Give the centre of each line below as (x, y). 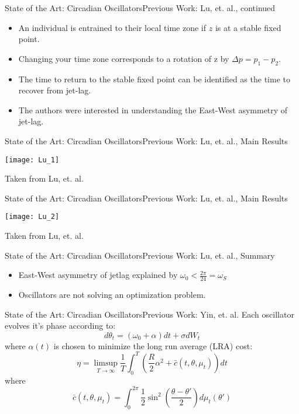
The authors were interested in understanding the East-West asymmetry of (153, 109)
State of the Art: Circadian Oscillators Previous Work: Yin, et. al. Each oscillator (149, 314)
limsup (106, 363)
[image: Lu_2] (32, 217)
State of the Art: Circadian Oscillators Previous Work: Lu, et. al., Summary (140, 255)
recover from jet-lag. (55, 90)
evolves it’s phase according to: (60, 326)
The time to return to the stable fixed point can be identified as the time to (154, 79)
